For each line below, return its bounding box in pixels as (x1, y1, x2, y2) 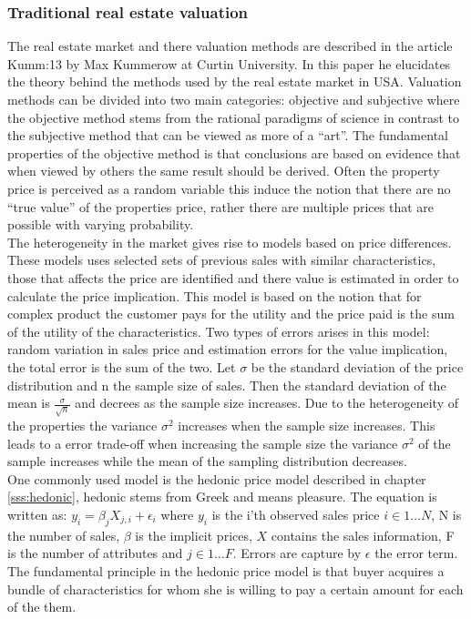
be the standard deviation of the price (251, 357, 464, 376)
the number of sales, (7, 525, 120, 544)
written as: (7, 505, 67, 524)
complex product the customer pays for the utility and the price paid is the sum (7, 304, 455, 323)
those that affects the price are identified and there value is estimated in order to (7, 268, 459, 287)
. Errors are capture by (232, 543, 362, 563)
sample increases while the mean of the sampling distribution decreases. (7, 452, 407, 471)
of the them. (7, 597, 77, 616)
